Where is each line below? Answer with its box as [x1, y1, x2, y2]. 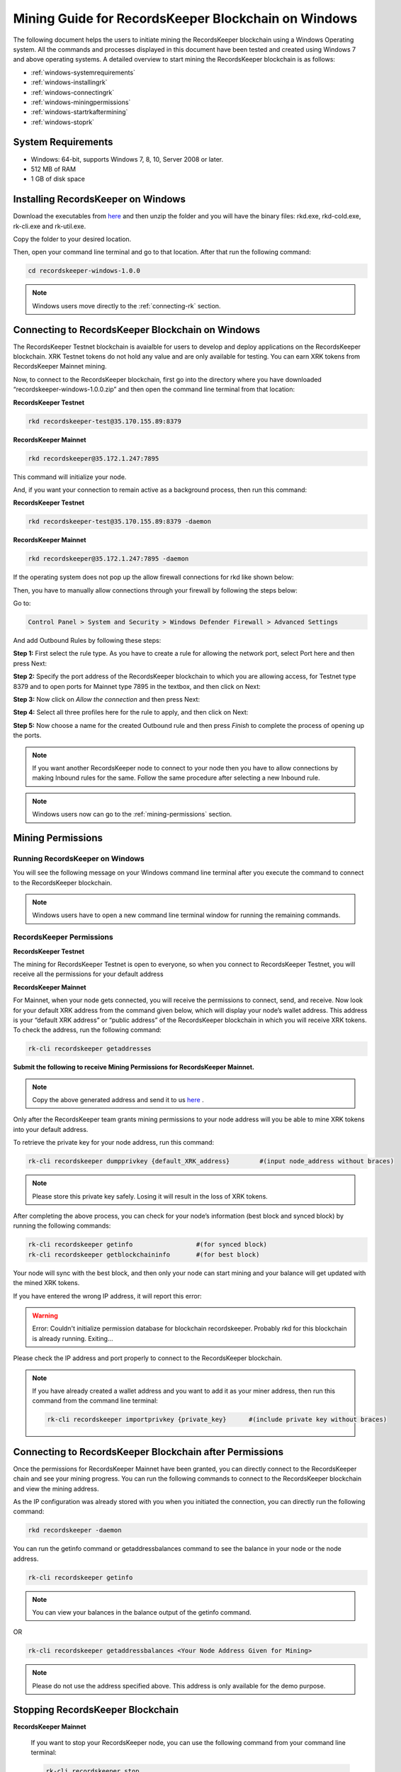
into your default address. [13, 1125, 89, 1133]
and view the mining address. [13, 1484, 99, 1493]
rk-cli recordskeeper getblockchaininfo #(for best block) [28, 1250, 260, 1258]
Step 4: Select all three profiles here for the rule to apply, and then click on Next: [13, 708, 249, 717]
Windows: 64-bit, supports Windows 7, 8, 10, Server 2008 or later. [30, 155, 223, 163]
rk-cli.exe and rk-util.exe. [13, 222, 86, 230]
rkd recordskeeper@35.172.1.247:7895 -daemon [28, 555, 189, 563]
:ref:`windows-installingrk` [30, 78, 108, 86]
